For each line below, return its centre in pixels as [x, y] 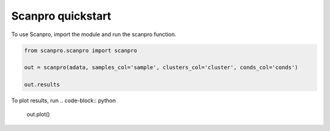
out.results [42, 85]
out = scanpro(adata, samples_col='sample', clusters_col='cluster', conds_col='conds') [161, 68]
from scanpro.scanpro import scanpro [81, 50]
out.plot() [38, 114]
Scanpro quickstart [61, 16]
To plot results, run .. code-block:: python [64, 100]
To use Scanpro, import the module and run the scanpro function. [94, 34]
